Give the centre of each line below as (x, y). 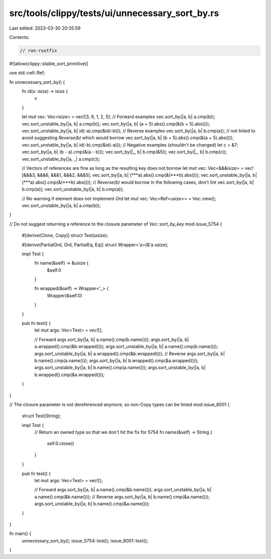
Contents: (19, 37)
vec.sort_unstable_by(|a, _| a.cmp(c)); (61, 159)
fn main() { (20, 534)
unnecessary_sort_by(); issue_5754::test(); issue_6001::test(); (85, 540)
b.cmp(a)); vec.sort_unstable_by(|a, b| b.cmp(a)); (73, 189)
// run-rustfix (38, 50)
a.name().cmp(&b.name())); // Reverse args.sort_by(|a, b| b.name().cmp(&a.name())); (122, 497)
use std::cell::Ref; (27, 73)
